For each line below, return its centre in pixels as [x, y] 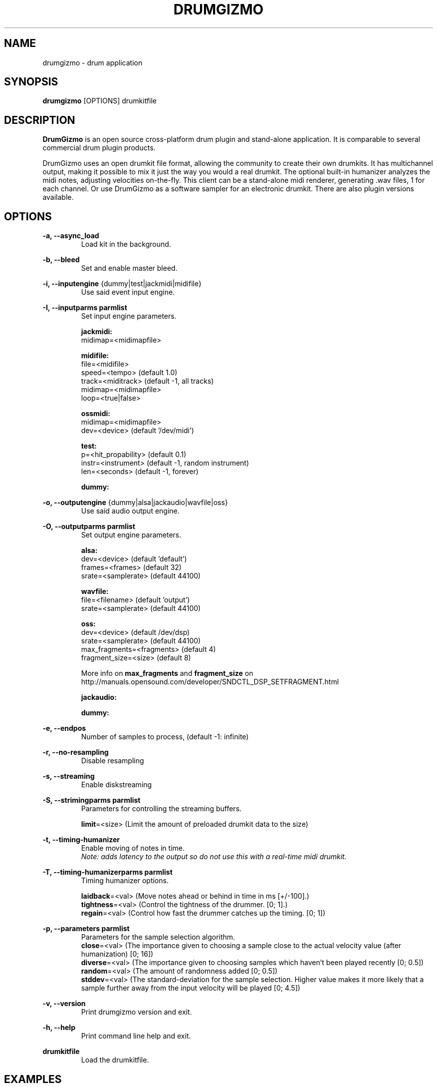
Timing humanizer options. [125, 881]
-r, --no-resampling [76, 752]
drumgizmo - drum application [93, 62]
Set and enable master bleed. [129, 268]
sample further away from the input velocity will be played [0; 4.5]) [191, 988]
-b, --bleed [61, 260]
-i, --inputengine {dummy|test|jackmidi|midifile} [122, 284]
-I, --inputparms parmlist [85, 308]
